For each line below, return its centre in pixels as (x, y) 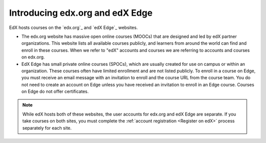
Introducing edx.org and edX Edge (81, 13)
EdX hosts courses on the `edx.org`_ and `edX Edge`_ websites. (73, 28)
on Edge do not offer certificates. (55, 91)
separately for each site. (47, 128)
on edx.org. (33, 57)
